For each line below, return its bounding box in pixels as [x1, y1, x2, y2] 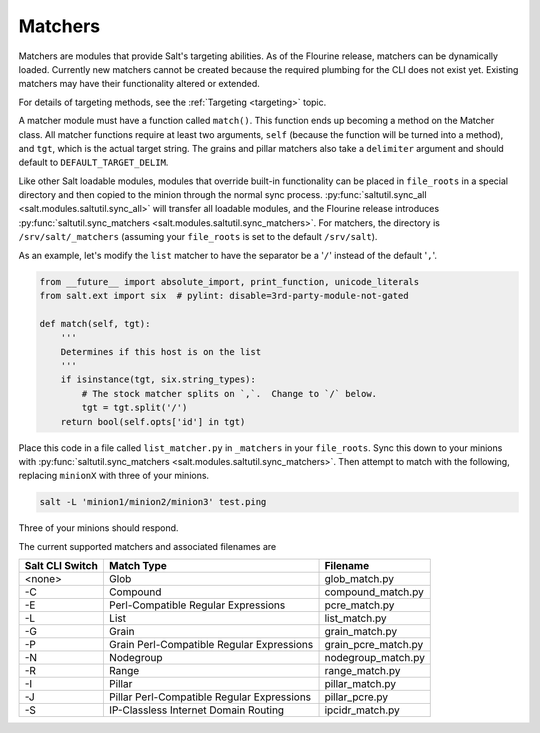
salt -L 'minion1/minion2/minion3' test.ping [39, 496, 267, 508]
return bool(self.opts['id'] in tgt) [60, 416, 246, 427]
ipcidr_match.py [324, 703, 400, 717]
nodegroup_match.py [324, 651, 425, 665]
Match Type [108, 559, 167, 573]
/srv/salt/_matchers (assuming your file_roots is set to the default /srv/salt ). [18, 231, 378, 243]
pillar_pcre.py [324, 690, 389, 704]
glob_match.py [324, 572, 395, 586]
